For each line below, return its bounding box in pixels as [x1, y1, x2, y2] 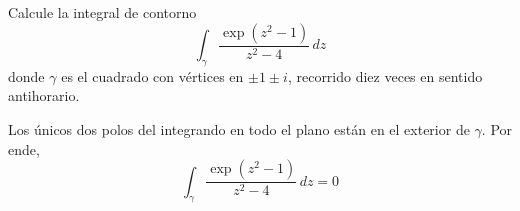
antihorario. [8, 85, 80, 106]
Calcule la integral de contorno [8, 2, 197, 22]
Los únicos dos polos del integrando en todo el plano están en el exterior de [8, 119, 470, 140]
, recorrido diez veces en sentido [287, 65, 483, 86]
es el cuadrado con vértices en [61, 65, 244, 86]
